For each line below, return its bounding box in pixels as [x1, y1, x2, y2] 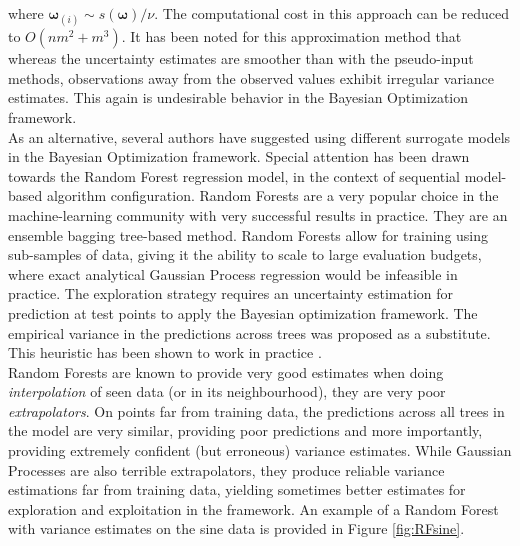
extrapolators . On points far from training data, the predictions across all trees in [8, 400, 505, 421]
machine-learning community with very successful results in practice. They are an [8, 204, 508, 225]
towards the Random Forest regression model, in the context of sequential [8, 165, 461, 186]
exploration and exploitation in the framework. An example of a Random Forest [8, 498, 499, 519]
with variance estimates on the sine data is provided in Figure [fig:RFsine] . [8, 518, 465, 539]
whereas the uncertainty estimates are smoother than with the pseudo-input [8, 48, 474, 69]
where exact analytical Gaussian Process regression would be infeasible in [8, 263, 458, 284]
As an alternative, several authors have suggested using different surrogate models [8, 126, 511, 147]
